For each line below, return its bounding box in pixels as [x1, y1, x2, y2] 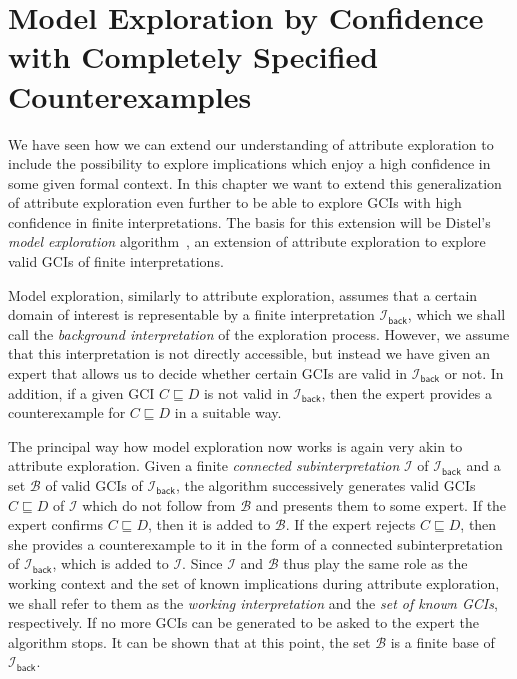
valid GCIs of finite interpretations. [8, 251, 224, 272]
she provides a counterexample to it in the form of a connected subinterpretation [8, 533, 503, 554]
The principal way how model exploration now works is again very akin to [8, 435, 463, 456]
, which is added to [52, 553, 169, 574]
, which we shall [407, 304, 506, 325]
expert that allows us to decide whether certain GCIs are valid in [8, 363, 408, 384]
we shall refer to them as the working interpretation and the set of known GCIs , [8, 592, 498, 613]
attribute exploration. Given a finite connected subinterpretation [8, 455, 400, 476]
